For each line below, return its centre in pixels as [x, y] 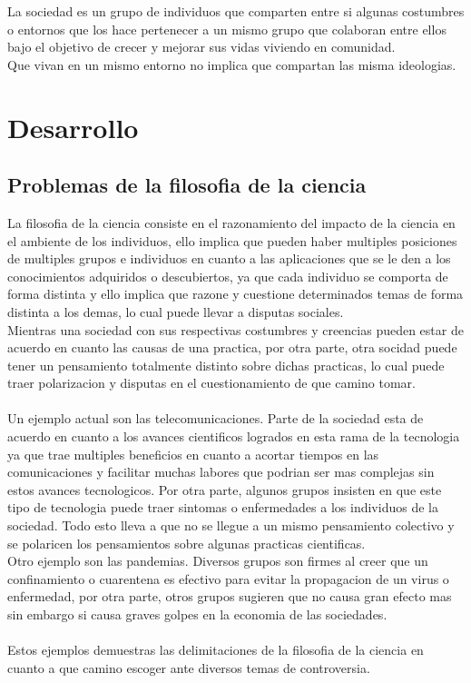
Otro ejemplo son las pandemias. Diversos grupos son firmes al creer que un [218, 561]
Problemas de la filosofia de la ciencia [187, 185]
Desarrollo [73, 127]
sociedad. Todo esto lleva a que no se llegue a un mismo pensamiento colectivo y [231, 525]
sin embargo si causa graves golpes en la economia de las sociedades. [197, 614]
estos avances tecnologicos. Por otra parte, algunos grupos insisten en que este [225, 489]
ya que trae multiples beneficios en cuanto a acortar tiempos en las [193, 454]
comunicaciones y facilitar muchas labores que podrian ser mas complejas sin [221, 472]
